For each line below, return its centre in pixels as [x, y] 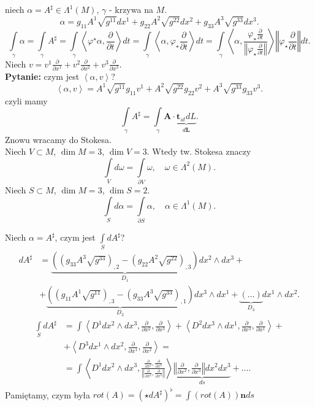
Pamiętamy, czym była [48, 394]
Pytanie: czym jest [42, 76]
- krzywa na [131, 9]
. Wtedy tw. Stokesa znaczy [199, 151]
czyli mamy [26, 100]
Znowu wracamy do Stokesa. [58, 139]
